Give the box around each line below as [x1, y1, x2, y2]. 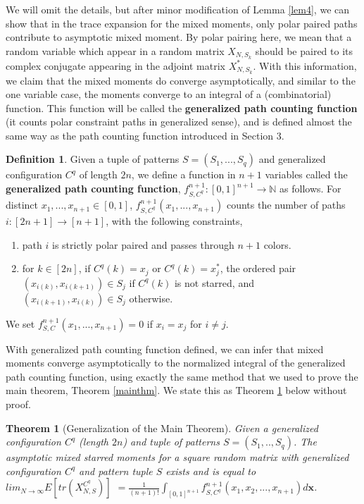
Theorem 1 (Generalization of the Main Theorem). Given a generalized [6, 420, 318, 435]
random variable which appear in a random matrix [6, 43, 225, 58]
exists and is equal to [165, 463, 256, 478]
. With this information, [253, 58, 357, 73]
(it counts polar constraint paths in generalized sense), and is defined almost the [6, 114, 352, 129]
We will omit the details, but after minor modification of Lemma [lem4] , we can [6, 2, 350, 16]
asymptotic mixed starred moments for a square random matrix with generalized [6, 450, 349, 465]
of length [79, 167, 118, 182]
